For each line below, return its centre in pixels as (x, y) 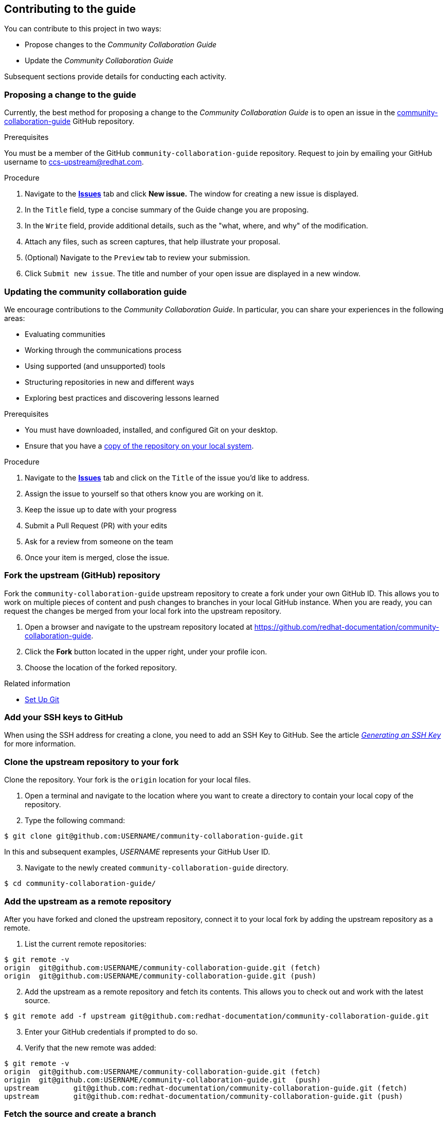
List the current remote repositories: (86, 944)
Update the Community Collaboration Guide (99, 61)
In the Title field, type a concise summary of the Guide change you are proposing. (167, 210)
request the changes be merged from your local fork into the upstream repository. (143, 611)
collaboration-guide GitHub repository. (69, 121)
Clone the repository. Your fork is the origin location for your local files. (128, 780)
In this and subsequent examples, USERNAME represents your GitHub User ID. (137, 852)
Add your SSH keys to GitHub (64, 717)
